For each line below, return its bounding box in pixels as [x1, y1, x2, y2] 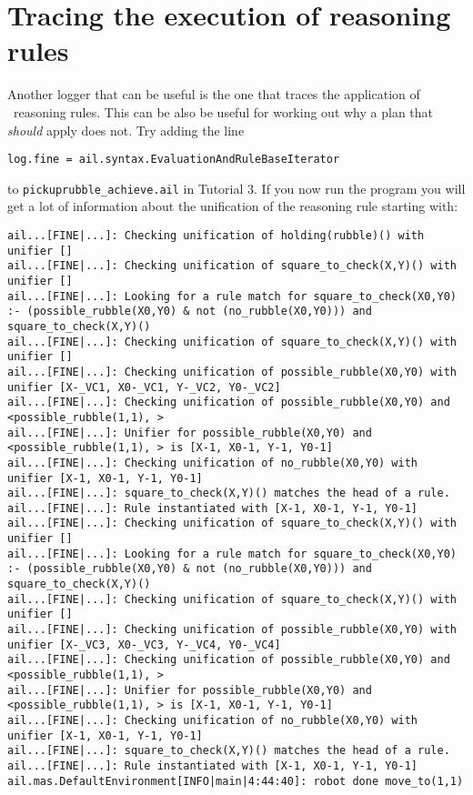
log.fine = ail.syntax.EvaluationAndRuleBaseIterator [7, 153, 340, 166]
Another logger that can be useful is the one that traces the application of [7, 85, 420, 104]
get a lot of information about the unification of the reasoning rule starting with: [7, 196, 458, 216]
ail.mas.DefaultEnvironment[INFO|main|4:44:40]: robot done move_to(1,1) [7, 774, 464, 788]
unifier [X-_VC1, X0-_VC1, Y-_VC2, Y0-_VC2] [7, 380, 281, 394]
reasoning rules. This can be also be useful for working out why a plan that [13, 102, 434, 121]
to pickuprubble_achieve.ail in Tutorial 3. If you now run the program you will [7, 178, 466, 197]
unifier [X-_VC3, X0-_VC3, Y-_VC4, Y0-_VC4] [7, 638, 281, 651]
